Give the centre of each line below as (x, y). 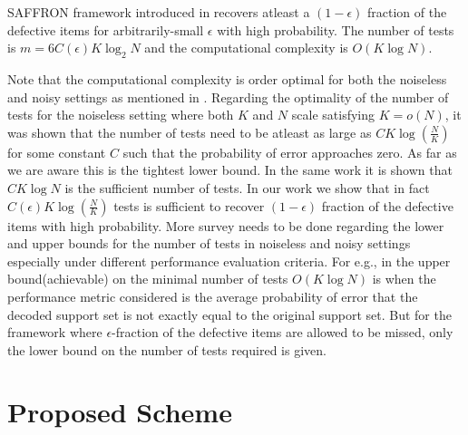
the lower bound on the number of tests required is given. (167, 349)
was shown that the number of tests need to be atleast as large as (190, 132)
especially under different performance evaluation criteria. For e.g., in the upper (229, 261)
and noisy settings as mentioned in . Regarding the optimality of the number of (228, 97)
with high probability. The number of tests (336, 29)
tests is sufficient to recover (189, 205)
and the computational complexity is (246, 48)
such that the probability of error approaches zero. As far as (290, 152)
